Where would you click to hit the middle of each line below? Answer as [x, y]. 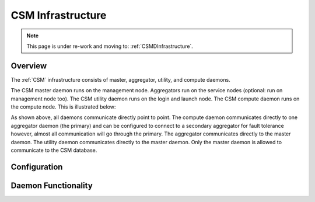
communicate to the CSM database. [54, 150]
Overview [29, 66]
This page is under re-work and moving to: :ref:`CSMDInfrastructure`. [110, 46]
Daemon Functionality [52, 185]
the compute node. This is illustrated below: [63, 107]
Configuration [37, 167]
